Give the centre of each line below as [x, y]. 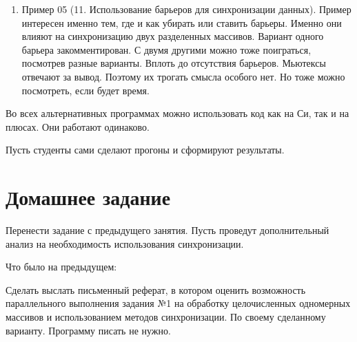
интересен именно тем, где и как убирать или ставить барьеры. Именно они [182, 22]
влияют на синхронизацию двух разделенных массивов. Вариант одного [173, 36]
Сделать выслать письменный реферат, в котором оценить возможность [156, 289]
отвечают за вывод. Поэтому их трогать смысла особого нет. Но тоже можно [183, 76]
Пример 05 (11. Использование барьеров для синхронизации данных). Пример [186, 9]
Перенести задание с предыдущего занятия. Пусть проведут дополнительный [167, 230]
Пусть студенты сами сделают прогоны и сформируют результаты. [145, 150]
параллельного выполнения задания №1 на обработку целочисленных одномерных [178, 303]
